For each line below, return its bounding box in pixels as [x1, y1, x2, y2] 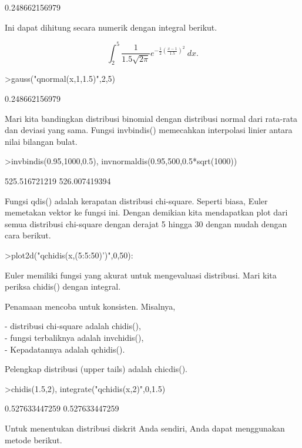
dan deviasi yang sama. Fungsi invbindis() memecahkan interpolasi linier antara [5, 124, 293, 136]
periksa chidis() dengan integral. [5, 280, 121, 293]
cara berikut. [5, 229, 51, 241]
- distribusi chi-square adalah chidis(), [5, 320, 141, 332]
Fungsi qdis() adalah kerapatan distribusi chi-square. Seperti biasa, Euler [5, 194, 268, 207]
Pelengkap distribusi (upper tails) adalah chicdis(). [5, 363, 187, 375]
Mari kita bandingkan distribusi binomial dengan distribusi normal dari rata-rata [5, 112, 298, 124]
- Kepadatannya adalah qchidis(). [5, 343, 125, 355]
